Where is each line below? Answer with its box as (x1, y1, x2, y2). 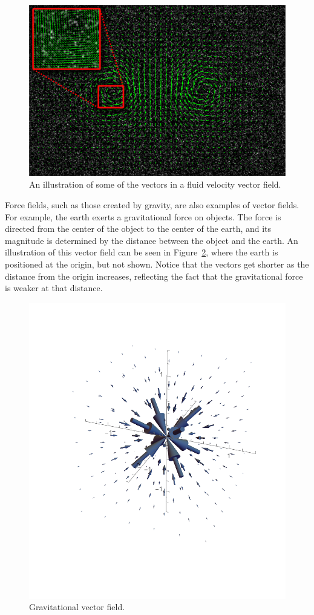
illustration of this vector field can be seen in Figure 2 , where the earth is (5, 246, 278, 258)
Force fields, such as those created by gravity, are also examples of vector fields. (5, 198, 299, 211)
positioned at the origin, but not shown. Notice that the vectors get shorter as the (5, 257, 309, 270)
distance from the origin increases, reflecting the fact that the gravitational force (5, 269, 303, 282)
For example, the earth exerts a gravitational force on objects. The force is (5, 210, 281, 223)
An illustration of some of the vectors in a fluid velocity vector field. (29, 178, 281, 191)
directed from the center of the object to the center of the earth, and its (5, 222, 272, 235)
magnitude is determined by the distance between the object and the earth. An (5, 234, 298, 246)
